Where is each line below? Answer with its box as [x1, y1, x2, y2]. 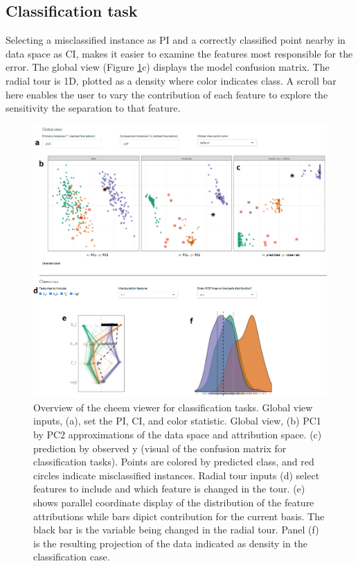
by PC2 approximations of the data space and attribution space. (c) [33, 427, 322, 441]
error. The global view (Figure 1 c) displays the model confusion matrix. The [6, 60, 330, 74]
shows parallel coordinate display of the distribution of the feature [33, 495, 314, 509]
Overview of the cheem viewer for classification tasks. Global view [33, 400, 313, 414]
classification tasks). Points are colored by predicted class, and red [33, 454, 314, 469]
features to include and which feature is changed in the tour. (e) [33, 481, 305, 496]
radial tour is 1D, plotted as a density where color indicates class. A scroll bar [6, 73, 337, 87]
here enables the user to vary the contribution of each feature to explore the [6, 87, 328, 101]
